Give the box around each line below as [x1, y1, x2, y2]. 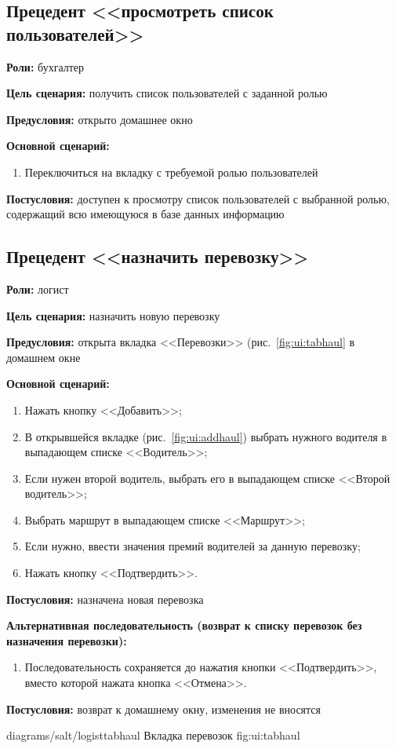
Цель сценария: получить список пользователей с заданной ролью [6, 85, 328, 101]
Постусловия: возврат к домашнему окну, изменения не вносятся [6, 700, 321, 717]
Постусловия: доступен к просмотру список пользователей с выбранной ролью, [6, 190, 390, 206]
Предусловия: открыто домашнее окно [6, 111, 193, 127]
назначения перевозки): [6, 632, 127, 649]
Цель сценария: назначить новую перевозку [6, 307, 220, 323]
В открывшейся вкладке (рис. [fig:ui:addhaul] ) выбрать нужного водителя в [24, 428, 387, 444]
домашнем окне [6, 349, 81, 365]
